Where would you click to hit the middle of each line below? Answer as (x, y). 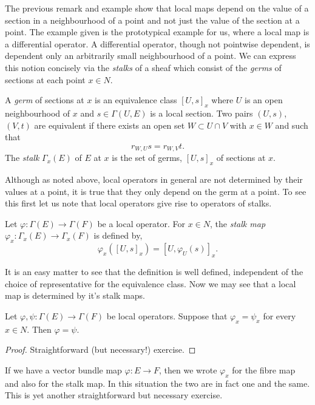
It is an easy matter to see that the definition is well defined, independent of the (154, 271)
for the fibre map (264, 369)
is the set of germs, (147, 158)
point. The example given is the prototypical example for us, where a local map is (157, 32)
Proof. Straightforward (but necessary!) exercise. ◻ (100, 349)
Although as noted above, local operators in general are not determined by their (154, 179)
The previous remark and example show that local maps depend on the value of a (157, 8)
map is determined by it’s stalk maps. (75, 295)
